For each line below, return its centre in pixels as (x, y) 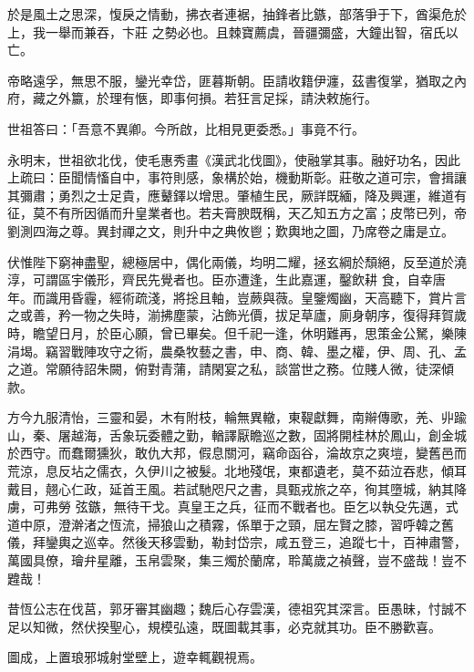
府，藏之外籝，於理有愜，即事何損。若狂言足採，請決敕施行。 (192, 98)
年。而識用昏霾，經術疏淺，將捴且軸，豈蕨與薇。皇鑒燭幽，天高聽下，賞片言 (237, 297)
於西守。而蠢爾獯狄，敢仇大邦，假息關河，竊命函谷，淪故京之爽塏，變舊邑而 (237, 453)
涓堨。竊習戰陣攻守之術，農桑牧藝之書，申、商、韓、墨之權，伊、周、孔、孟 (237, 351)
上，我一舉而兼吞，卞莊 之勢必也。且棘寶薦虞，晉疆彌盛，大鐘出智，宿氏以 (233, 31)
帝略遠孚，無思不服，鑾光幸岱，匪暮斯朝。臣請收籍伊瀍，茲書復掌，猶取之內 (237, 80)
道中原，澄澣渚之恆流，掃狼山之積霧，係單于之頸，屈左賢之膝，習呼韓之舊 (231, 524)
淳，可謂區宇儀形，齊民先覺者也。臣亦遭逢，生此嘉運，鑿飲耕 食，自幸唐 (227, 279)
